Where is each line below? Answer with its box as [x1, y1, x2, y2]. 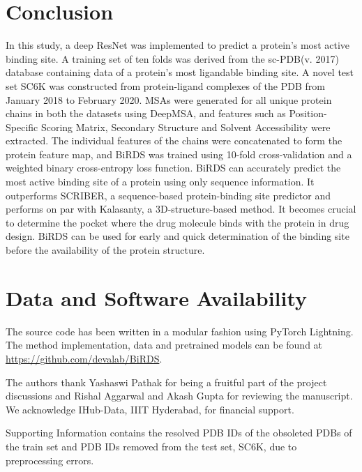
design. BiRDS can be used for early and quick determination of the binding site [6, 229, 349, 243]
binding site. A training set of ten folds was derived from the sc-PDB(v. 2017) [6, 51, 339, 66]
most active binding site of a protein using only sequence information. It [6, 174, 315, 189]
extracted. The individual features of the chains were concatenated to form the [6, 133, 342, 148]
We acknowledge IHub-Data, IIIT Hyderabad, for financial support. [6, 402, 294, 416]
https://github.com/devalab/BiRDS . [6, 351, 163, 365]
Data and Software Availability [6, 283, 308, 312]
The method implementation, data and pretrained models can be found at [6, 337, 323, 352]
